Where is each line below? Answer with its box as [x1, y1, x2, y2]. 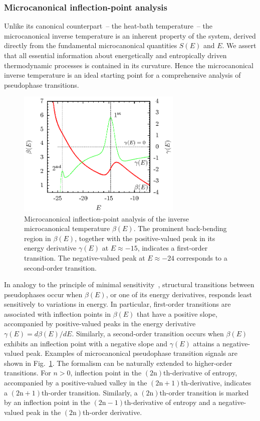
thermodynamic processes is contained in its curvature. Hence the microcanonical [4, 60, 253, 70]
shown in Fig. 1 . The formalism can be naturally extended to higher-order [4, 357, 232, 368]
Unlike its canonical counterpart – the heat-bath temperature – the [4, 21, 212, 31]
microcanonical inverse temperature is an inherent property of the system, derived [4, 30, 256, 41]
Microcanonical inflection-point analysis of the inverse [24, 213, 189, 224]
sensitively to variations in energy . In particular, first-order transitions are [4, 299, 231, 309]
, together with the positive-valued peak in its [75, 233, 215, 243]
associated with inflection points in [4, 308, 111, 319]
